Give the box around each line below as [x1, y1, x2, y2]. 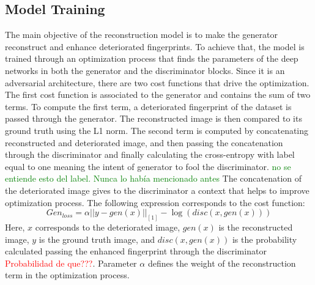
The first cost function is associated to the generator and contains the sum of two [5, 88, 311, 101]
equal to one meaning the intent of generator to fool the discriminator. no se [5, 160, 291, 172]
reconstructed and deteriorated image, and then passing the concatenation [5, 136, 283, 149]
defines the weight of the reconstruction [147, 256, 296, 269]
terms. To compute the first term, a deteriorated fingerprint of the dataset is [5, 100, 292, 113]
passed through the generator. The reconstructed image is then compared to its [5, 112, 302, 125]
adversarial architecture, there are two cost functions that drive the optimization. [5, 76, 309, 89]
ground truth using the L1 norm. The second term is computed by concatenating [5, 124, 309, 136]
